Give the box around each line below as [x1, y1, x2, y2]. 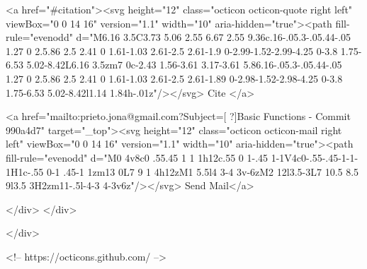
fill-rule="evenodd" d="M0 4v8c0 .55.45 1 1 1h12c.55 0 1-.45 [6, 150, 269, 165]
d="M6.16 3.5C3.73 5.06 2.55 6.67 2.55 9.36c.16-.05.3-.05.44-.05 [76, 30, 351, 44]
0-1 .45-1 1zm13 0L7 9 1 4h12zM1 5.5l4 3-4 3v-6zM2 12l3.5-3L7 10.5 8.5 [46, 164, 359, 179]
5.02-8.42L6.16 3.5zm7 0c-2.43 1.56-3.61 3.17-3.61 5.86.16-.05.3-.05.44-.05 [26, 57, 342, 72]
